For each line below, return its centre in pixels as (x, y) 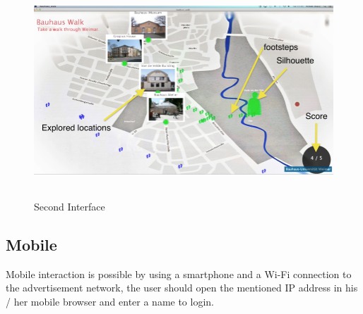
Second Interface (70, 206)
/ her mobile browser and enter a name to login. (110, 301)
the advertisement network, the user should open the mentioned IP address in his (182, 288)
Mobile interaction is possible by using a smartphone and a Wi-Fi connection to (179, 274)
